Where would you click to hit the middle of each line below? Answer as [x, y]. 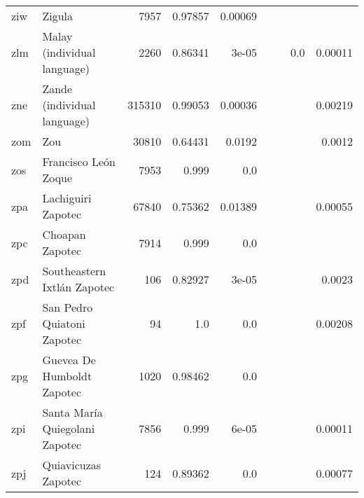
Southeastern [74, 271]
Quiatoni [64, 323]
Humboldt [67, 376]
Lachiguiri [67, 198]
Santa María [72, 412]
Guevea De [69, 360]
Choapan [64, 234]
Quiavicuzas [72, 465]
